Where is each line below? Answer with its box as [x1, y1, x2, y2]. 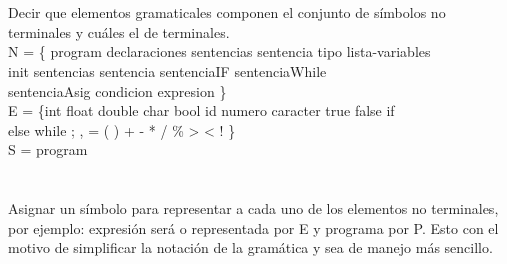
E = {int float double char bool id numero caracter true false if [8, 100, 395, 121]
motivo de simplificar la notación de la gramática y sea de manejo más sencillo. [8, 237, 493, 258]
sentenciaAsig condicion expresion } [8, 80, 227, 101]
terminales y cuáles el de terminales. [8, 21, 230, 42]
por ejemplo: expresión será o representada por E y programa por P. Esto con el [8, 217, 499, 238]
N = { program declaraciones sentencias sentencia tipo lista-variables [8, 41, 431, 62]
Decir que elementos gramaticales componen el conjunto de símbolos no [8, 2, 446, 23]
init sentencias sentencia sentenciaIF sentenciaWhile [8, 60, 327, 81]
